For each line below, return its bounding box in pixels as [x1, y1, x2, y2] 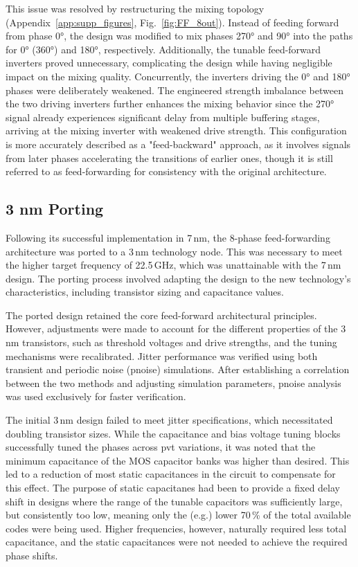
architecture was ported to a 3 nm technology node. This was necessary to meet [6, 244, 343, 258]
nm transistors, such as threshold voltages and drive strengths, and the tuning [6, 335, 337, 350]
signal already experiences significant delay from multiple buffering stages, [6, 109, 320, 124]
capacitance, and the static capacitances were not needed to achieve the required [6, 534, 348, 549]
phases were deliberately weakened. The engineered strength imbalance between [6, 82, 343, 97]
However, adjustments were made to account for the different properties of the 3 [6, 321, 346, 336]
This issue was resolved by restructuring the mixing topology [6, 1, 265, 15]
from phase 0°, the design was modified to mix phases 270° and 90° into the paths [6, 28, 353, 43]
